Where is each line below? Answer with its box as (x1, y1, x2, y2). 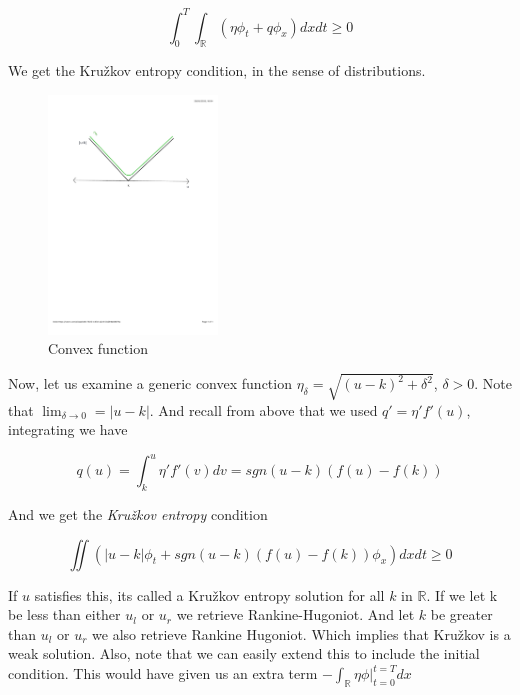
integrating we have (8, 419, 128, 440)
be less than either (8, 604, 121, 625)
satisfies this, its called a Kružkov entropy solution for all (34, 584, 385, 605)
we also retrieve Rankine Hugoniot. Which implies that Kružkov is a (92, 623, 511, 644)
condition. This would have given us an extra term (8, 663, 318, 684)
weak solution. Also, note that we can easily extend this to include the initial (8, 643, 480, 664)
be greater (430, 604, 493, 625)
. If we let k (426, 584, 498, 605)
